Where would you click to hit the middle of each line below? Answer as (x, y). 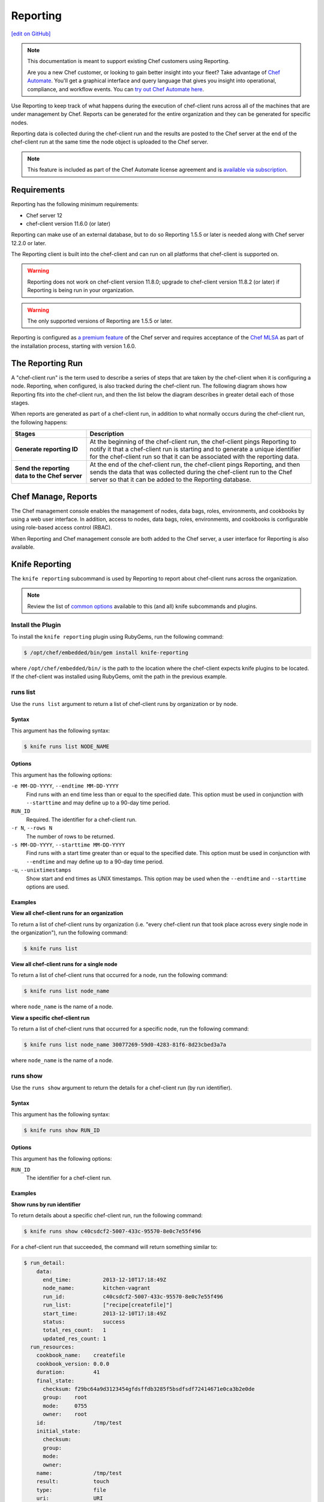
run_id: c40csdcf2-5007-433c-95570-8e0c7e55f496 (133, 1297)
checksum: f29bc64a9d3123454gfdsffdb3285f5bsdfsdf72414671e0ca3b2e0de (149, 1389)
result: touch (73, 1482)
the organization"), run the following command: (70, 933)
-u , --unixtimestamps (41, 870)
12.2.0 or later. (29, 243)
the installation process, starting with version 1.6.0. (73, 346)
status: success (84, 1321)
